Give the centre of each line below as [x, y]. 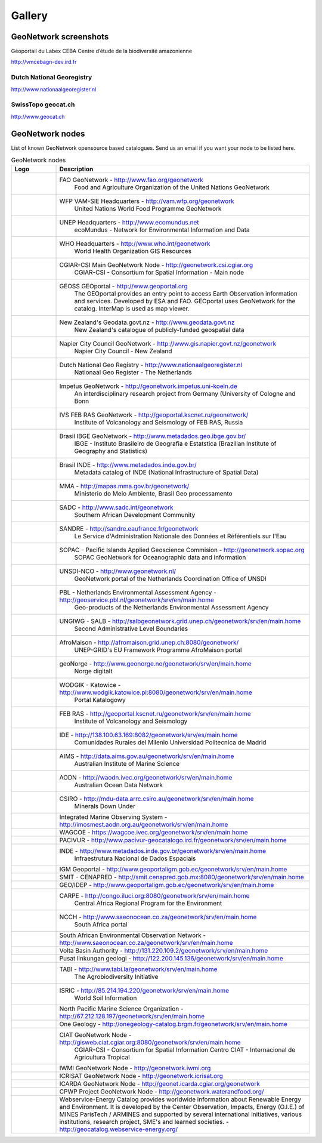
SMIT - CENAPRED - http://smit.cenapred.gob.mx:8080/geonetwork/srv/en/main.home [182, 877]
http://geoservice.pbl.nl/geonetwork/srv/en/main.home [137, 600]
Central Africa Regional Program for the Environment [148, 903]
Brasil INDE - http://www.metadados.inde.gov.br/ [128, 465]
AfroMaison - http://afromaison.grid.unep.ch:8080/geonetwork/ [149, 643]
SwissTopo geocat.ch [43, 104]
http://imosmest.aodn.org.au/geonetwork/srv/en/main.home [144, 825]
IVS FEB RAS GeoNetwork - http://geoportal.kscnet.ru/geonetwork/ [154, 415]
